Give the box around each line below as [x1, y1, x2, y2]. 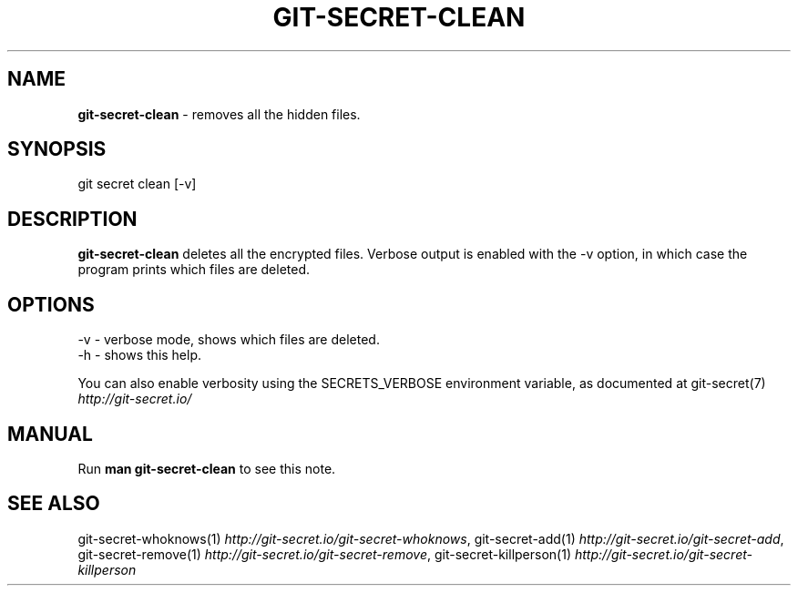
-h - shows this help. [77, 347, 202, 363]
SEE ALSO [7, 492, 100, 516]
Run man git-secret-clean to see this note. [77, 460, 336, 476]
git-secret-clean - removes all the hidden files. [77, 106, 361, 122]
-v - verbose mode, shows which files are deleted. [77, 332, 380, 348]
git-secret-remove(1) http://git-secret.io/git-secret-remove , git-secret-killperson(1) [77, 546, 571, 562]
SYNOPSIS [7, 138, 107, 161]
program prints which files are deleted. [77, 261, 311, 278]
